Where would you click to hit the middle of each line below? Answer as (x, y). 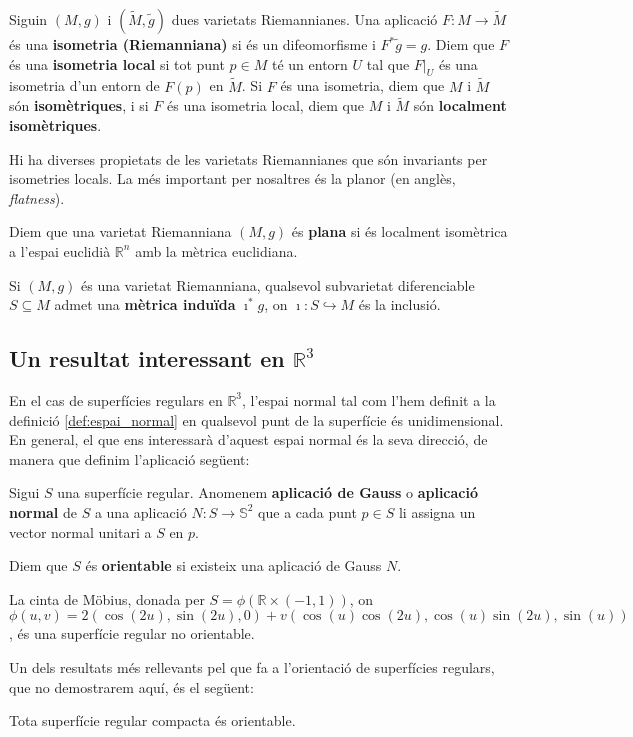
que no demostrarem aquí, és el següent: (131, 686)
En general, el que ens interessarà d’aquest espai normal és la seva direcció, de (248, 439)
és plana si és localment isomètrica (399, 231)
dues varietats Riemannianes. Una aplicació (304, 19)
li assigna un (437, 511)
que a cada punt (307, 511)
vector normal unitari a (80, 531)
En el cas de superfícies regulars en (116, 399)
